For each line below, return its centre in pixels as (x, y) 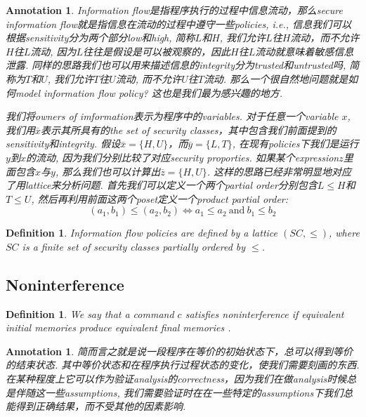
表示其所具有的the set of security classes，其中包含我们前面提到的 (189, 130)
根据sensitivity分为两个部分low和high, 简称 (100, 38)
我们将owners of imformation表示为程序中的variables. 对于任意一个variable (172, 116)
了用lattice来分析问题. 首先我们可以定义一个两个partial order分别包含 (162, 185)
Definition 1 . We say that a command (90, 313)
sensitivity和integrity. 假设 (63, 144)
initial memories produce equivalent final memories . (118, 327)
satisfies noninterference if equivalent (264, 313)
